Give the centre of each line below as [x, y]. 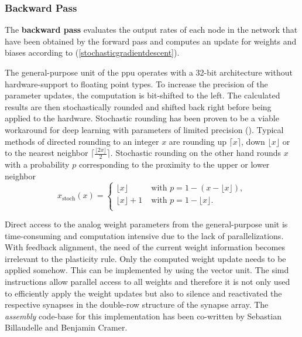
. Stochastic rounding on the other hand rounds [196, 153]
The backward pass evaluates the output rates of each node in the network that [151, 30]
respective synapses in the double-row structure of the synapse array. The [137, 304]
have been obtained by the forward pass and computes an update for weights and [151, 41]
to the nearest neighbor [47, 153]
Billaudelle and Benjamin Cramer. [66, 327]
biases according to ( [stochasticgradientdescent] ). [92, 52]
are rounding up [198, 141]
